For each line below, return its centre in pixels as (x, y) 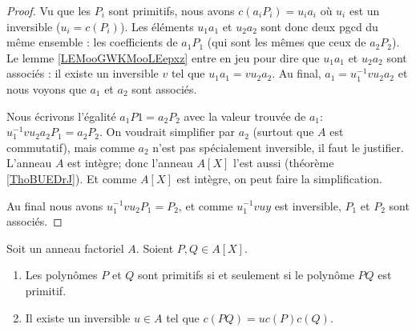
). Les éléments (157, 26)
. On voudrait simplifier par (168, 132)
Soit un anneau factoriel (65, 248)
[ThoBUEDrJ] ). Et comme (72, 178)
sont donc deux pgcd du (319, 26)
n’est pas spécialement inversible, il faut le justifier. (278, 147)
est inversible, (308, 205)
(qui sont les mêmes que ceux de (287, 42)
